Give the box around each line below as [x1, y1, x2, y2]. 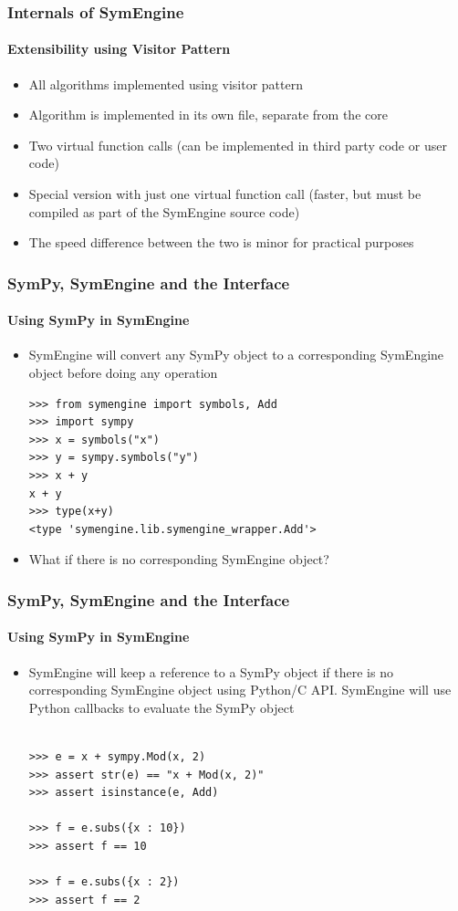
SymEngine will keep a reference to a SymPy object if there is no [28, 662, 393, 681]
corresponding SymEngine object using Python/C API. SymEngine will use [28, 680, 452, 699]
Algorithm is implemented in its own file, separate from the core [28, 105, 388, 124]
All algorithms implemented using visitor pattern [28, 74, 303, 93]
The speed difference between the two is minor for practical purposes [28, 233, 414, 252]
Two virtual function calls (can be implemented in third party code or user [28, 135, 447, 154]
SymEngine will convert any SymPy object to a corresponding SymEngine [28, 345, 444, 364]
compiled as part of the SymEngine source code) [28, 202, 300, 221]
